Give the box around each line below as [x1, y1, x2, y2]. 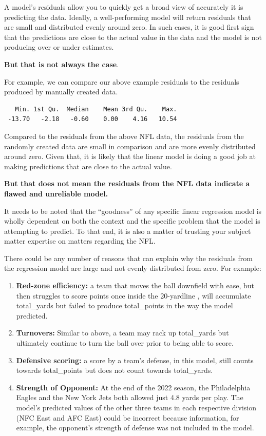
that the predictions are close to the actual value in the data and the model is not [4, 31, 262, 42]
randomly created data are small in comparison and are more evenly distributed [4, 141, 256, 151]
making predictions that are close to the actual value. [4, 161, 172, 171]
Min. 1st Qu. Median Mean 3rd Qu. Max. [15, 105, 177, 113]
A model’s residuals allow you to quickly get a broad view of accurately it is [4, 2, 243, 12]
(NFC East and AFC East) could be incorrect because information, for [16, 412, 239, 423]
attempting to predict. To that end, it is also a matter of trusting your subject [4, 225, 251, 236]
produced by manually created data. [4, 86, 118, 97]
